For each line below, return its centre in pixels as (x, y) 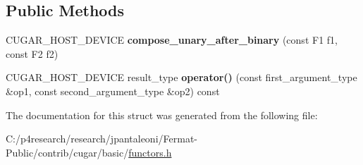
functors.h (150, 152)
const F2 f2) (32, 53)
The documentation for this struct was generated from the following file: (162, 115)
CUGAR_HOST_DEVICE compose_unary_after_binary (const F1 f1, (172, 40)
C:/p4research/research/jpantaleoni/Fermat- (101, 139)
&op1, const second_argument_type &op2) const (113, 91)
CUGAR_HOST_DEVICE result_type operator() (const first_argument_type (181, 77)
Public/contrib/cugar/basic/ (67, 152)
